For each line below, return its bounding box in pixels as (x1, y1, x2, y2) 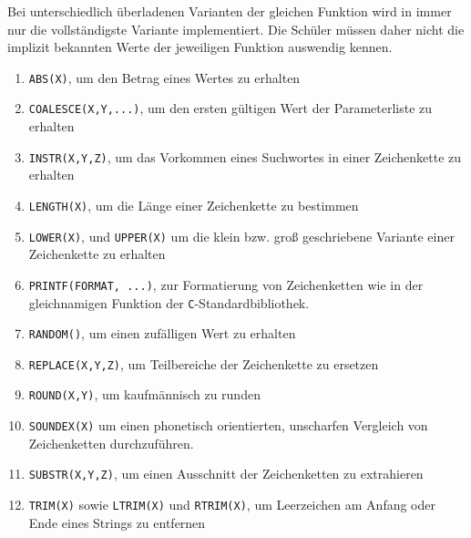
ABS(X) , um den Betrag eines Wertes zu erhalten (28, 67, 301, 87)
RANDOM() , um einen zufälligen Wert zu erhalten (28, 324, 296, 343)
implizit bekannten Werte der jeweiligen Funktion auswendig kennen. (7, 37, 393, 57)
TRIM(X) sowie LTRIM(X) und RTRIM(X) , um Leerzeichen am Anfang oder (28, 495, 435, 514)
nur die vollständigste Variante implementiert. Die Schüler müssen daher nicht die (7, 19, 465, 38)
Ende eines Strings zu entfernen (28, 512, 206, 532)
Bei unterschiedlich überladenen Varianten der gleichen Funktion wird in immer (7, 2, 452, 20)
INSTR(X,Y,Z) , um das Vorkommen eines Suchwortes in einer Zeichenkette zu (28, 147, 462, 166)
